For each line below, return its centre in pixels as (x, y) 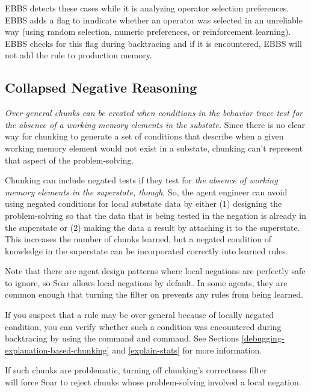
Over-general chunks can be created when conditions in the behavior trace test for (154, 113)
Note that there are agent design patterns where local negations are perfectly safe (155, 271)
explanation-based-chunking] (57, 350)
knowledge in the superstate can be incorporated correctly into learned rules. (146, 250)
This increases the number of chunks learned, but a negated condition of (138, 239)
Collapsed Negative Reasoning (101, 87)
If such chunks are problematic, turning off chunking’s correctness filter (136, 370)
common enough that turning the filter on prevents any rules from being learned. (154, 294)
